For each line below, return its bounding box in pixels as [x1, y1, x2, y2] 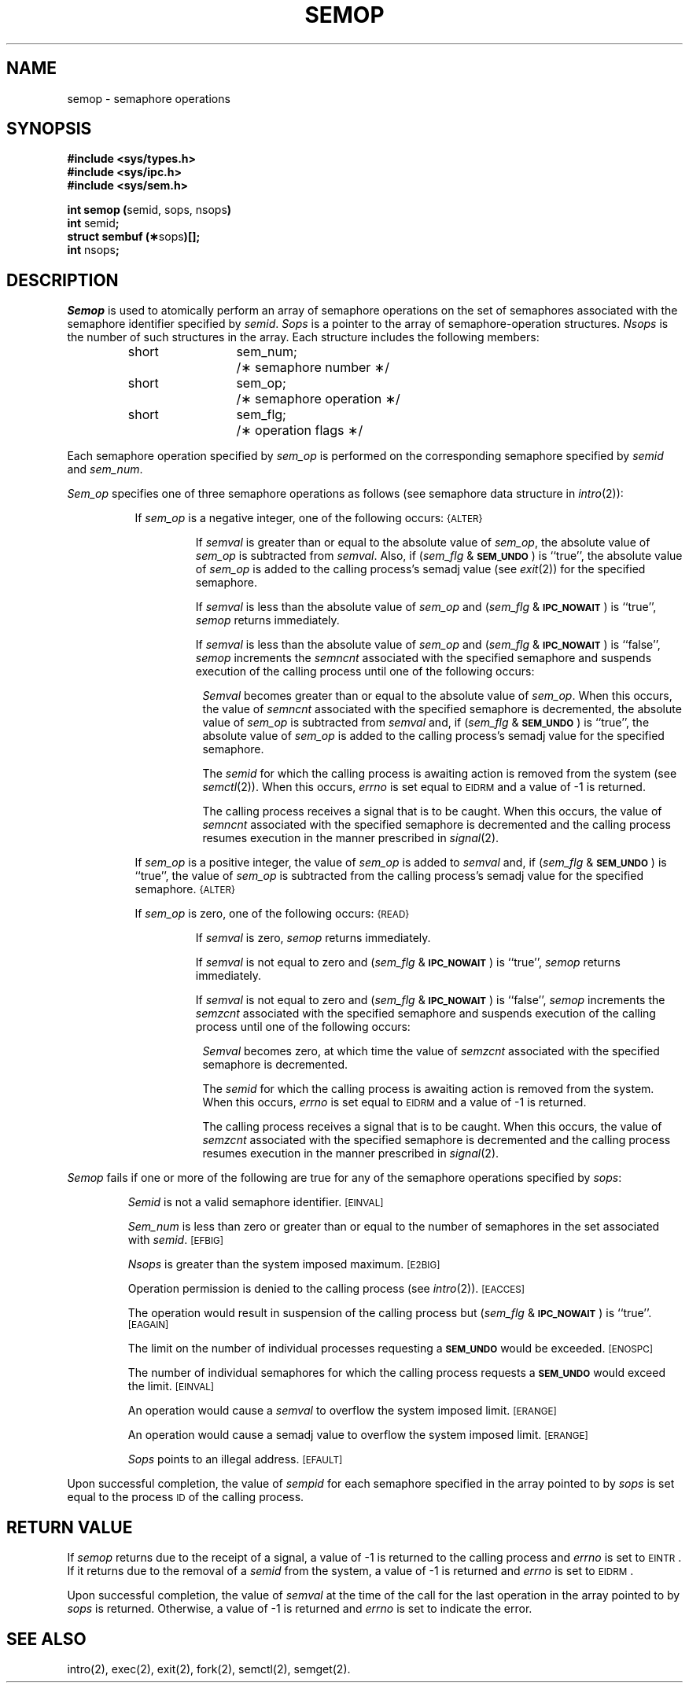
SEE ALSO [6, 1628, 87, 1649]
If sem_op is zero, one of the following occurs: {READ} [134, 907, 410, 921]
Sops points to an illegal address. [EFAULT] [127, 1452, 343, 1466]
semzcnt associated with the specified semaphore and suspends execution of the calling [195, 1006, 656, 1021]
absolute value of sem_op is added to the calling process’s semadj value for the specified [202, 729, 665, 743]
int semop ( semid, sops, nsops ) [67, 203, 232, 217]
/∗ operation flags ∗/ [236, 422, 363, 439]
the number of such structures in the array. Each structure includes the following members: [67, 330, 540, 344]
